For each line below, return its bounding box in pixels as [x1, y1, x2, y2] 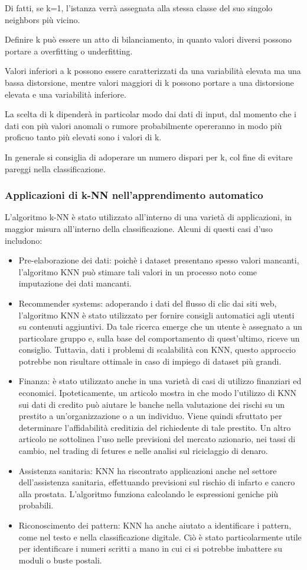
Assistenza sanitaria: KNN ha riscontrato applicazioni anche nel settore [18, 464, 277, 476]
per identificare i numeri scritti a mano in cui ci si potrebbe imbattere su [18, 542, 282, 555]
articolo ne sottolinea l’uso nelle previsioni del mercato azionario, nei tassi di [18, 433, 296, 445]
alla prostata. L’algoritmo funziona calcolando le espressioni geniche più [18, 487, 279, 500]
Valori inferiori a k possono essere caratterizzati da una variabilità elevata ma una [5, 65, 301, 77]
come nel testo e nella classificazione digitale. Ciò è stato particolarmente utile [18, 530, 302, 543]
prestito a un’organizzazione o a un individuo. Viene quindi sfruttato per [18, 410, 282, 422]
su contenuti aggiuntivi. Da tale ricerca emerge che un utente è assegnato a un [18, 320, 302, 333]
